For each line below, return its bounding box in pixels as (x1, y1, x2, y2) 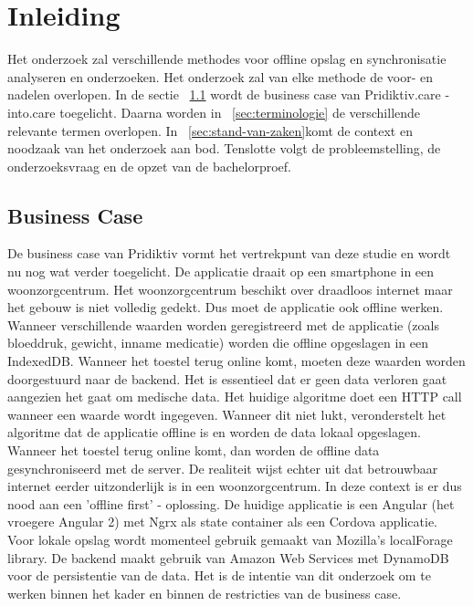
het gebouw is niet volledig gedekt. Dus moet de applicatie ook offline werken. (7, 298, 444, 317)
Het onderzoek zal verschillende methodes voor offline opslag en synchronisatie (7, 49, 447, 68)
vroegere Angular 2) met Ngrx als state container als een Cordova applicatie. (7, 512, 437, 531)
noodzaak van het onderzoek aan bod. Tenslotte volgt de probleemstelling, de (7, 139, 441, 158)
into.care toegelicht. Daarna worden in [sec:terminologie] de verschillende (7, 102, 421, 121)
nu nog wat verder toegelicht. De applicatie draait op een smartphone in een (7, 262, 435, 281)
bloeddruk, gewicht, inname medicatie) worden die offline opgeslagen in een (7, 333, 428, 352)
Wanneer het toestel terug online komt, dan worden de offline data (7, 441, 380, 460)
